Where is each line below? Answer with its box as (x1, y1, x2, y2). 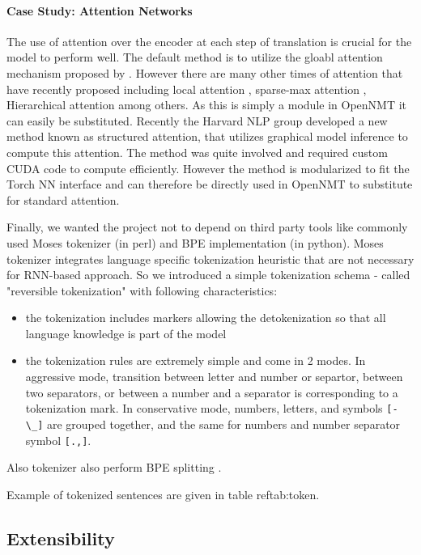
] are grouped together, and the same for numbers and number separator (37, 415, 401, 432)
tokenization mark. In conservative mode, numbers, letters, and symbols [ (25, 400, 393, 417)
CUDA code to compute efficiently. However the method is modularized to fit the (6, 159, 410, 176)
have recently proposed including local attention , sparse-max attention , (6, 80, 367, 97)
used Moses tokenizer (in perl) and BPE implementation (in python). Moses (6, 234, 384, 251)
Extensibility (6, 525, 115, 550)
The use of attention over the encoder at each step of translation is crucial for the (6, 32, 412, 49)
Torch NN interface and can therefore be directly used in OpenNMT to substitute (6, 176, 413, 193)
